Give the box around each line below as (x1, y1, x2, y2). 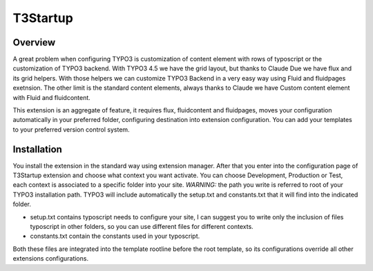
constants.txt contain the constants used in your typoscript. (30, 232, 200, 241)
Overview (12, 37, 56, 48)
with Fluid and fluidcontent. (12, 93, 91, 101)
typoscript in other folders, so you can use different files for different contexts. (30, 223, 254, 231)
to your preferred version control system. (12, 125, 131, 134)
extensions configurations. (12, 254, 89, 263)
